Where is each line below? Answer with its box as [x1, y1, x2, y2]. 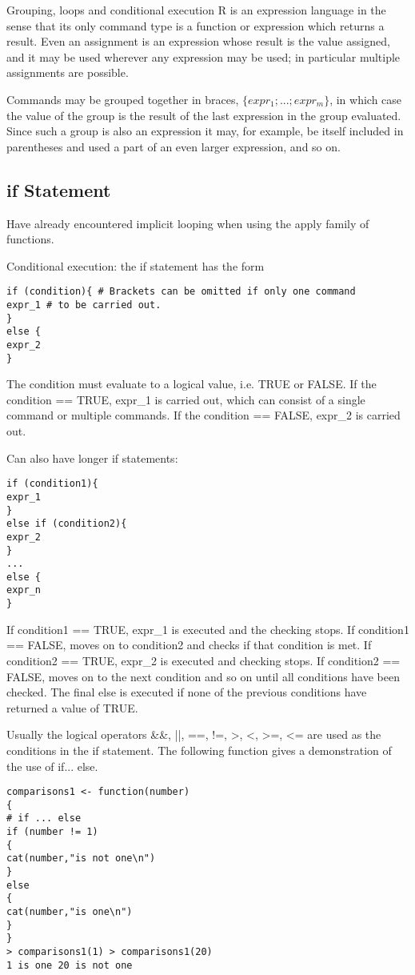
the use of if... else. [6, 757, 98, 774]
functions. [6, 231, 54, 247]
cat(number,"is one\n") [6, 906, 133, 918]
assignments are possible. [6, 64, 129, 81]
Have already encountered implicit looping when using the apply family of [6, 215, 369, 231]
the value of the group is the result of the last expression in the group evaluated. [6, 106, 401, 123]
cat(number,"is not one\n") [6, 853, 156, 865]
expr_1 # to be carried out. [6, 299, 162, 311]
